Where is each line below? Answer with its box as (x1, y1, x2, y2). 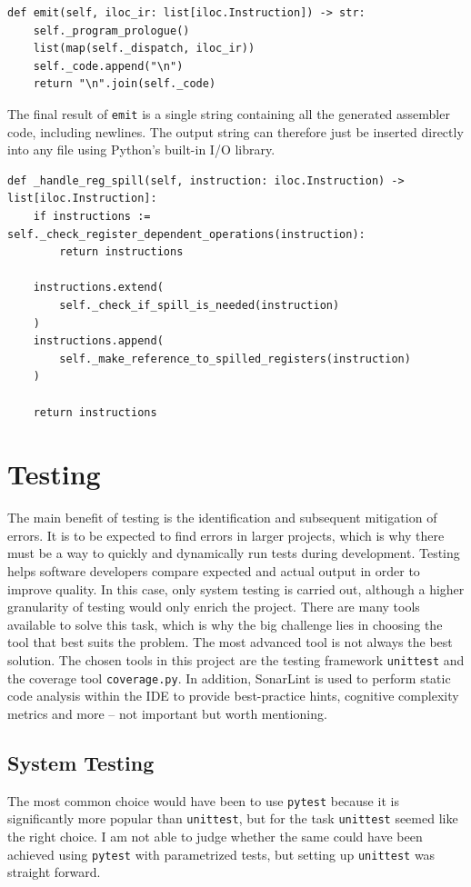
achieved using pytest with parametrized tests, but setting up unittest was (7, 844, 436, 863)
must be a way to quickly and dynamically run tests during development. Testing (7, 543, 460, 563)
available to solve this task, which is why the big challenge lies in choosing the (7, 614, 443, 633)
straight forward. (7, 862, 101, 882)
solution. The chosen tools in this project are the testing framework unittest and (7, 651, 465, 669)
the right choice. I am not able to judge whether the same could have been (7, 827, 423, 846)
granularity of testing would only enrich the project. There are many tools (7, 597, 420, 616)
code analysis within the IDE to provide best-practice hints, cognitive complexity (7, 686, 459, 705)
